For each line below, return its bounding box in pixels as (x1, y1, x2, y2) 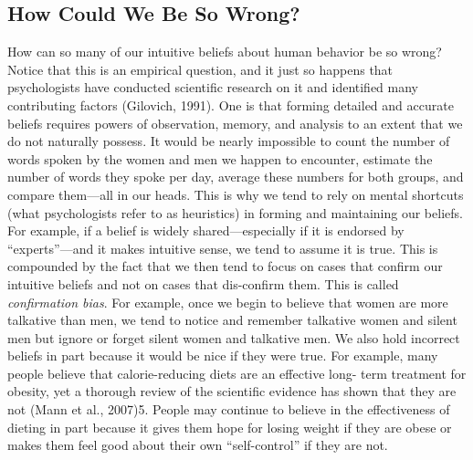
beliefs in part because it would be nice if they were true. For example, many (7, 346, 438, 365)
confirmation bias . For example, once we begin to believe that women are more (7, 292, 448, 311)
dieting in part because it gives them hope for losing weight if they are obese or (7, 417, 452, 436)
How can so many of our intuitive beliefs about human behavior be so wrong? (7, 42, 442, 61)
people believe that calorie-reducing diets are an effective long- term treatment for (7, 363, 467, 382)
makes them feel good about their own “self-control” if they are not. (7, 435, 388, 455)
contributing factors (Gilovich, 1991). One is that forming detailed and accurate (7, 95, 454, 114)
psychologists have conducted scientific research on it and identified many (7, 78, 419, 97)
